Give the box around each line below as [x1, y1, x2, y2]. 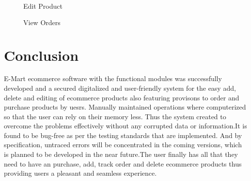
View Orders [23, 17, 61, 27]
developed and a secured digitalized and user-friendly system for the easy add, [4, 83, 236, 93]
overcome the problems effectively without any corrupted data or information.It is [4, 121, 247, 131]
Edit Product [23, 1, 63, 11]
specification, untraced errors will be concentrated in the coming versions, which [4, 139, 242, 150]
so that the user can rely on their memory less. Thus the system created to [4, 111, 226, 121]
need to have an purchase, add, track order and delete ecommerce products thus [4, 158, 242, 168]
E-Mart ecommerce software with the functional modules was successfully [4, 73, 222, 84]
